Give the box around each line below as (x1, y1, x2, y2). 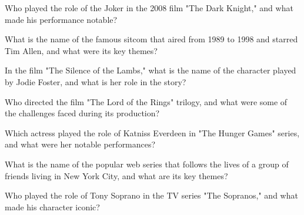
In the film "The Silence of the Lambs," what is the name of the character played (5, 64, 296, 76)
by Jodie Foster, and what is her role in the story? (5, 75, 186, 88)
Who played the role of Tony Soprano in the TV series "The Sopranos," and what (5, 189, 298, 201)
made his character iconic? (5, 200, 100, 213)
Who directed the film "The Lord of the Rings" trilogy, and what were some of (5, 95, 288, 107)
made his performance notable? (5, 13, 118, 25)
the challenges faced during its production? (5, 107, 160, 119)
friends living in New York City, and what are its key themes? (5, 169, 228, 182)
